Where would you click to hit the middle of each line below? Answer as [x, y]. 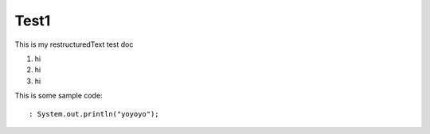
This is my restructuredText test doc [74, 44]
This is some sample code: [59, 96]
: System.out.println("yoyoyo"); [94, 114]
